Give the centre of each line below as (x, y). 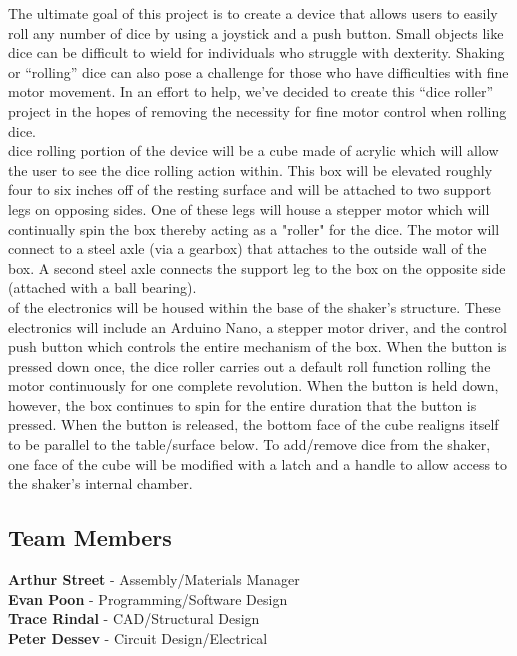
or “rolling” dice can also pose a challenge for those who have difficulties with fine (258, 71)
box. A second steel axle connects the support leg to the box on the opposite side (257, 267)
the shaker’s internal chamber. (100, 483)
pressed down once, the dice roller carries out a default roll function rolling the (249, 365)
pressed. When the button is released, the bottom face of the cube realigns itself (253, 424)
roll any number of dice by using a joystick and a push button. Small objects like (256, 32)
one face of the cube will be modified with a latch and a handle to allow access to (258, 463)
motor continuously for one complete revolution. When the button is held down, (253, 385)
